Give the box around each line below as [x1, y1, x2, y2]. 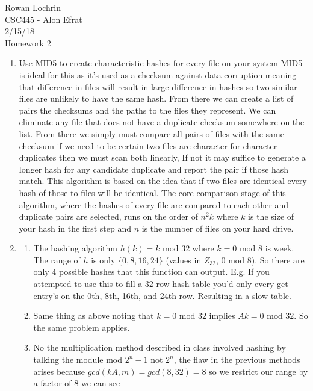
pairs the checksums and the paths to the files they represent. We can [19, 103, 276, 116]
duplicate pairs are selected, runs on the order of [19, 210, 198, 223]
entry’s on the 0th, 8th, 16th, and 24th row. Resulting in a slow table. [33, 289, 291, 301]
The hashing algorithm [33, 242, 117, 254]
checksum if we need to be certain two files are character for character [19, 139, 277, 152]
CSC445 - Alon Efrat [5, 13, 82, 25]
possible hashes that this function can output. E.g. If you [58, 265, 270, 278]
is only [91, 253, 116, 266]
